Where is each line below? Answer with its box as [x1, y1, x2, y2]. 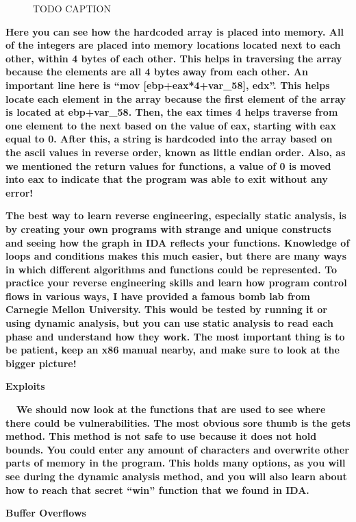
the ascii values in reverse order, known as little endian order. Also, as [5, 145, 346, 159]
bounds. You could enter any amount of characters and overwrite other [5, 442, 349, 456]
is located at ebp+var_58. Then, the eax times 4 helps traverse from [5, 105, 338, 119]
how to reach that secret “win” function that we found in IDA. [5, 482, 309, 497]
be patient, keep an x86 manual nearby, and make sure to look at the [5, 343, 340, 357]
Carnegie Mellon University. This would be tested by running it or [5, 302, 327, 316]
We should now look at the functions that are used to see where [16, 402, 326, 417]
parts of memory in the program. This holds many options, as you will [5, 456, 346, 470]
